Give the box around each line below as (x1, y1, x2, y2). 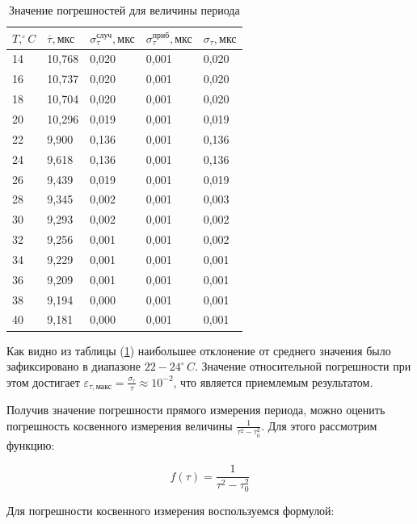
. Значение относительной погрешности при (195, 358, 411, 375)
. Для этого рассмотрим (261, 417, 377, 434)
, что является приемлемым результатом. (173, 373, 373, 390)
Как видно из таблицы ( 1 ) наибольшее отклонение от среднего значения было (6, 342, 391, 358)
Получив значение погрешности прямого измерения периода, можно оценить (6, 401, 385, 418)
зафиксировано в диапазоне (6, 358, 141, 375)
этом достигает (6, 373, 80, 390)
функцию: (6, 436, 55, 453)
